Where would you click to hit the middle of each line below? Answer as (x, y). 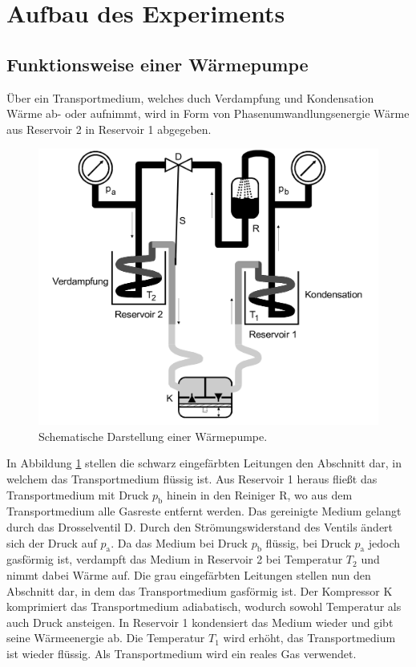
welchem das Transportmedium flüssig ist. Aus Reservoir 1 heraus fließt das (192, 479)
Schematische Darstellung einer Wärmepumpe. (153, 436)
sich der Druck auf (52, 542)
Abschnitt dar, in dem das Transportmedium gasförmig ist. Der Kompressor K (200, 590)
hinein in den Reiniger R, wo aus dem (259, 494)
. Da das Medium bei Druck (179, 542)
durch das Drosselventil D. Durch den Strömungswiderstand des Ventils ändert (200, 527)
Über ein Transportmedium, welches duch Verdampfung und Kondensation (190, 97)
